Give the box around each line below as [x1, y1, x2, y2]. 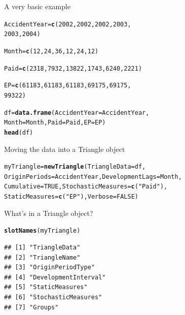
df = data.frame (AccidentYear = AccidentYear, [4, 109, 150, 116]
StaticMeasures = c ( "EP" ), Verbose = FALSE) [4, 193, 138, 201]
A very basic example [4, 1, 71, 11]
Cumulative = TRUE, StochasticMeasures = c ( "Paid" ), [4, 183, 168, 191]
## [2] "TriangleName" [4, 254, 81, 261]
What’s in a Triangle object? [4, 207, 93, 218]
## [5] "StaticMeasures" [4, 283, 88, 291]
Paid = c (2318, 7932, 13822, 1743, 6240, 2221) [4, 65, 142, 72]
